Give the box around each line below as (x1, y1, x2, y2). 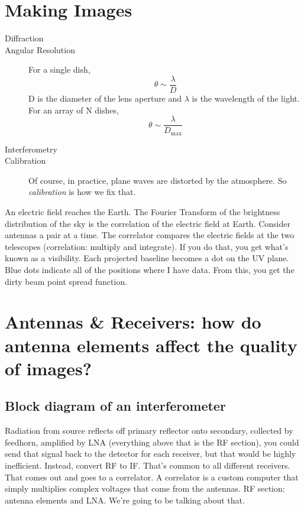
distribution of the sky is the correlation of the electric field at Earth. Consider (5, 217, 290, 229)
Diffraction (5, 32, 44, 44)
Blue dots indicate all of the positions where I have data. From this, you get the (5, 264, 295, 276)
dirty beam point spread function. (5, 275, 128, 287)
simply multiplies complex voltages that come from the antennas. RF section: (5, 482, 285, 495)
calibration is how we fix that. (28, 186, 136, 198)
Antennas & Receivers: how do (5, 310, 261, 334)
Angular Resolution (5, 43, 75, 56)
